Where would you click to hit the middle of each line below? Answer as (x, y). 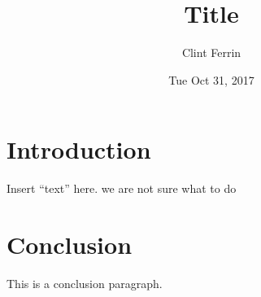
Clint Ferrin (211, 52)
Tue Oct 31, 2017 (211, 79)
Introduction (79, 149)
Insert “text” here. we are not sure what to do (122, 188)
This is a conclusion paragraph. (85, 283)
